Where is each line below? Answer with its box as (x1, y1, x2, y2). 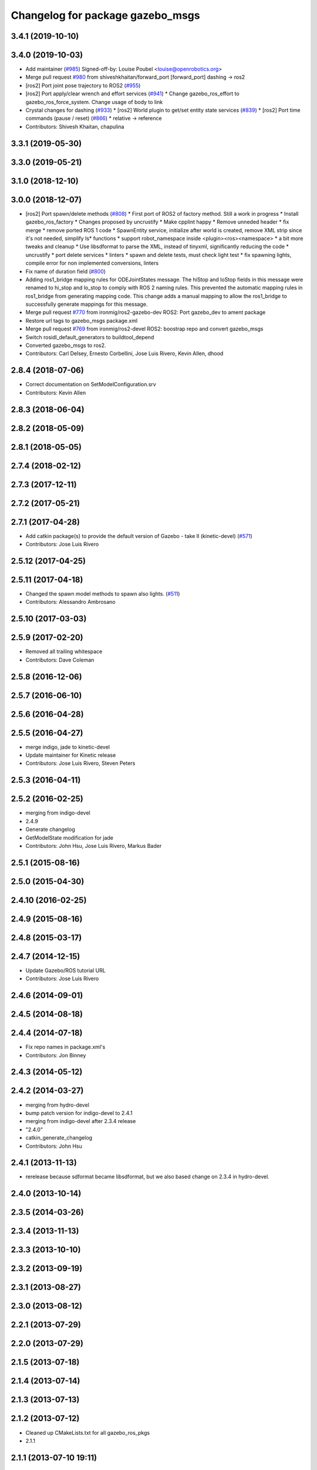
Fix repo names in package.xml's (25, 1044, 106, 1051)
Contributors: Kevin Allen (25, 389, 86, 396)
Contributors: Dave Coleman (25, 656, 95, 663)
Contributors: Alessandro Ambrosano (25, 599, 116, 606)
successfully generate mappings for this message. (25, 300, 148, 308)
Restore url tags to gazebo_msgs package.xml (25, 317, 138, 324)
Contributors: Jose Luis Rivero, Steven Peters (25, 760, 136, 767)
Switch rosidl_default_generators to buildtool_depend (25, 333, 154, 340)
